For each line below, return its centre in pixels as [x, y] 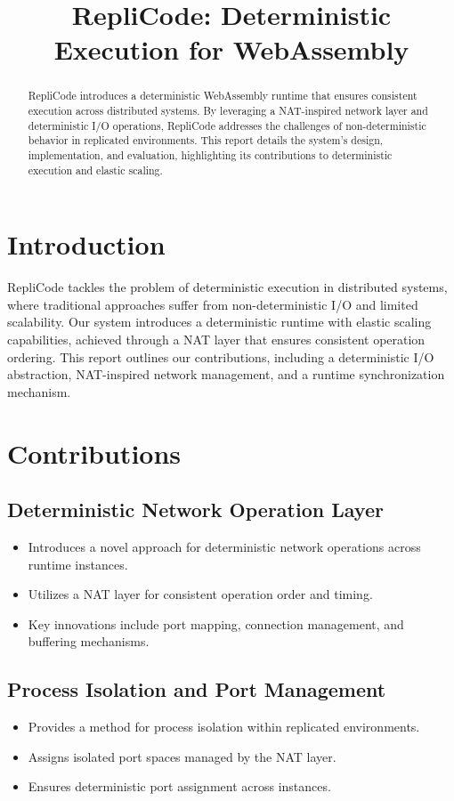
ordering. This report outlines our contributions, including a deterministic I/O [221, 356]
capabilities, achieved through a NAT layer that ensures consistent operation [216, 340]
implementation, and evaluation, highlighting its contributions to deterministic [210, 154]
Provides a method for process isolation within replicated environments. [224, 727]
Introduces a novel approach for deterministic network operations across [224, 546]
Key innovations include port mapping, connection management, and [216, 623]
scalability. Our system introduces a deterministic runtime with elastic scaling [219, 322]
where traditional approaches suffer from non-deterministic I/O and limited [213, 304]
